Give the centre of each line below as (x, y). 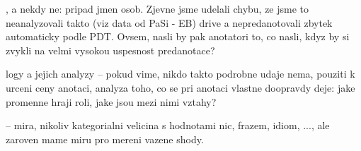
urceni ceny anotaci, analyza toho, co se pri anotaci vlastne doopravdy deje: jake (180, 87)
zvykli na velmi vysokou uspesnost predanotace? (110, 50)
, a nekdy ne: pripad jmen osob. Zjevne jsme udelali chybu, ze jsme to (157, 8)
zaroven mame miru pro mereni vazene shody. (105, 139)
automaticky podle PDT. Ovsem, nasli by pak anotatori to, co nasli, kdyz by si (178, 36)
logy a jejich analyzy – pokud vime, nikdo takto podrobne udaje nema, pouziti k (180, 74)
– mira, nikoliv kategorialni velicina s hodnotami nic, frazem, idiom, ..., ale (168, 125)
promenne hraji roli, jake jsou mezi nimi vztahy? (111, 101)
